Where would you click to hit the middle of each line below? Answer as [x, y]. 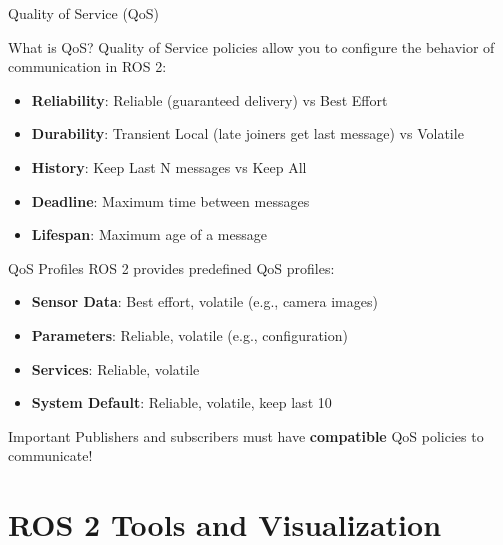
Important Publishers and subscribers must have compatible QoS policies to [246, 435]
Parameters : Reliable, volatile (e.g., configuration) [189, 334]
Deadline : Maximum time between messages [170, 200]
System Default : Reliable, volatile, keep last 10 [181, 402]
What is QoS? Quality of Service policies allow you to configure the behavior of [251, 46]
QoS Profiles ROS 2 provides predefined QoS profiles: [171, 267]
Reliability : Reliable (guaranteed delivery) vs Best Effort [209, 99]
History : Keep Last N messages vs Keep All [169, 166]
